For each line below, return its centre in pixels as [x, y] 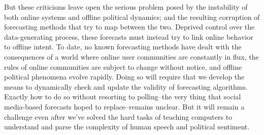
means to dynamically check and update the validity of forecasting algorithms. [126, 86]
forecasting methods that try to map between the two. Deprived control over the [129, 27]
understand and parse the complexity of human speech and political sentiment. [127, 127]
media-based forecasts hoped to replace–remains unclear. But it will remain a [124, 106]
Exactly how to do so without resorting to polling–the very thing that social [123, 97]
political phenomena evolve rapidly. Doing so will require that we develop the [124, 77]
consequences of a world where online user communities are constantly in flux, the [131, 56]
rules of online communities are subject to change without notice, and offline [123, 66]
